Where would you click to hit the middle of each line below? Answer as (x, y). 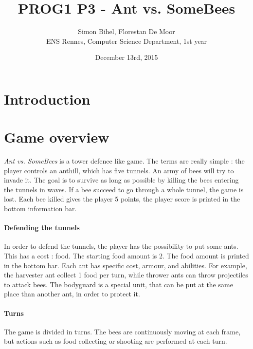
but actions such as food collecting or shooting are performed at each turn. (116, 341)
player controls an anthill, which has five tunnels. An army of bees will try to (119, 170)
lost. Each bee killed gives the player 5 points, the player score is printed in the (122, 199)
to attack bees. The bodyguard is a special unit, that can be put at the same (118, 284)
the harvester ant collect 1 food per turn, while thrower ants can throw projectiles (126, 275)
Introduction (47, 99)
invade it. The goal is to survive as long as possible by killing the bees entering (121, 180)
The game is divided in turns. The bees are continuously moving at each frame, (122, 331)
